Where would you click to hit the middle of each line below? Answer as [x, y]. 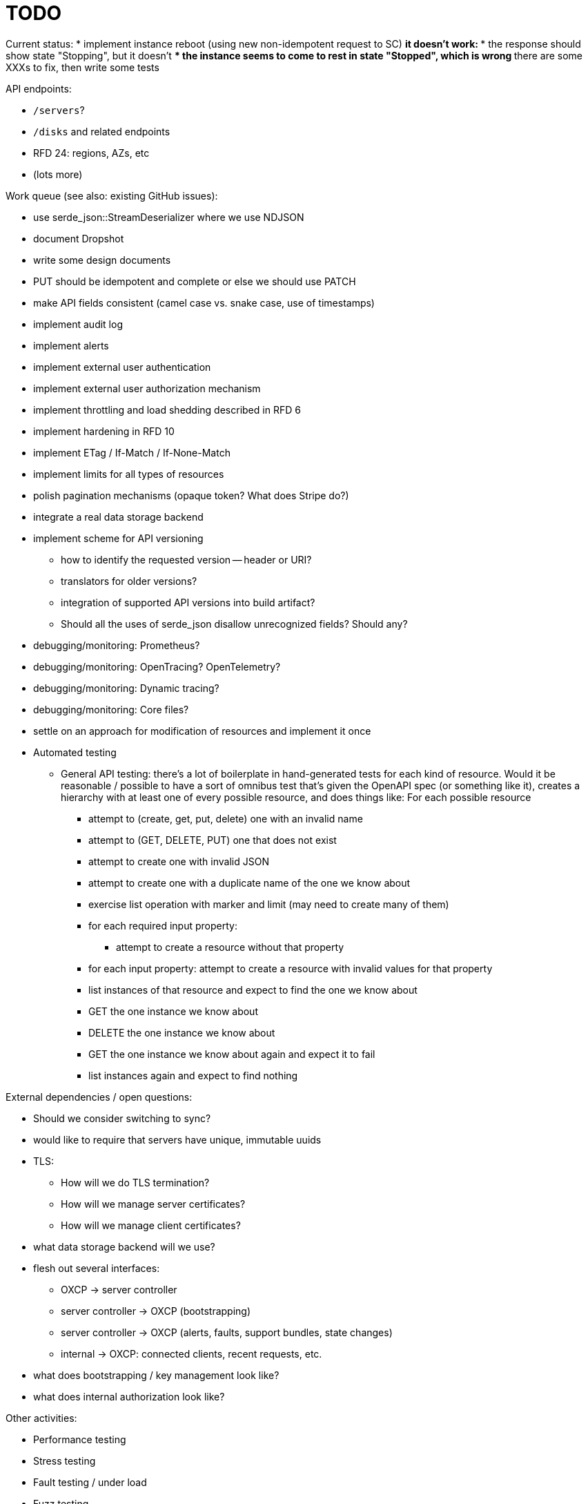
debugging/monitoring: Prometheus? [117, 645]
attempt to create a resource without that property [230, 947]
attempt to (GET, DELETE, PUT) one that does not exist [213, 840]
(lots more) [58, 174]
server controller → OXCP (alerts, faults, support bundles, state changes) [227, 1332]
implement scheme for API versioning [118, 538]
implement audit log [78, 324]
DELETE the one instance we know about [182, 1032]
